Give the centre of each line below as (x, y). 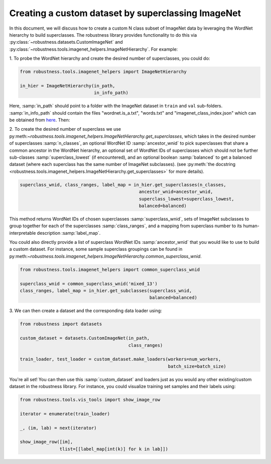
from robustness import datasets (61, 324)
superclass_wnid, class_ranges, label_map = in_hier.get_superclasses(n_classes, (123, 184)
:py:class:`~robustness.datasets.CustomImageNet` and (66, 42)
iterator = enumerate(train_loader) (65, 414)
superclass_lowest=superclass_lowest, (186, 199)
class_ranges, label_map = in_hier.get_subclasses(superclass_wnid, (106, 291)
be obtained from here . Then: (40, 120)
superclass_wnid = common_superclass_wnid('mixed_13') (89, 284)
